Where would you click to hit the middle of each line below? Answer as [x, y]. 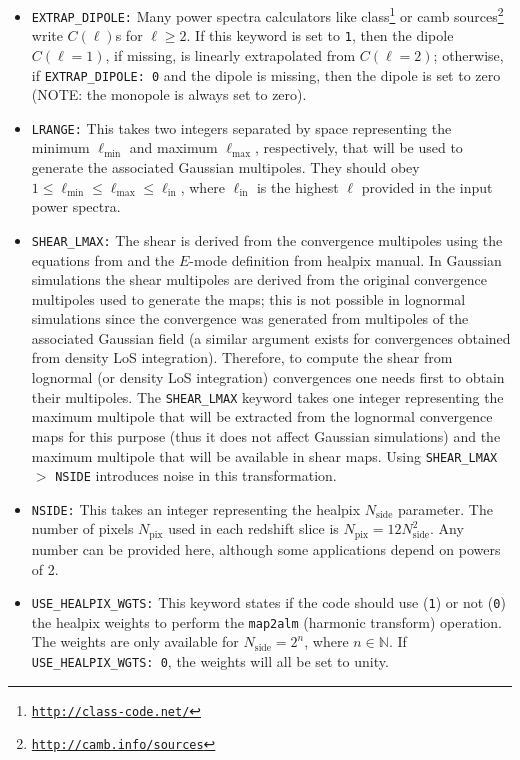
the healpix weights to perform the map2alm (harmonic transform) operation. [266, 621]
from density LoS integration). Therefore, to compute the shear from [242, 357]
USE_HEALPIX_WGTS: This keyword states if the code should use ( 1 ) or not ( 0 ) [268, 602]
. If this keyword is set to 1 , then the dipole [320, 35]
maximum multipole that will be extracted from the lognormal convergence [262, 416]
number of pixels [82, 528]
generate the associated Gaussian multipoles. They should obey [225, 167]
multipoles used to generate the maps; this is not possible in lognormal [248, 298]
